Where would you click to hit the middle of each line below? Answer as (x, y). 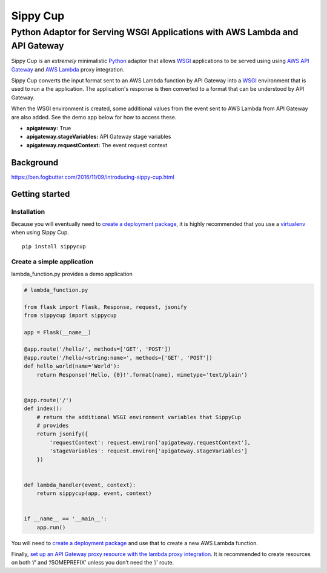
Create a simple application (52, 262)
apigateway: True (49, 128)
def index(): (43, 409)
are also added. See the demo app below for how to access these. (94, 117)
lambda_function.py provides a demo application (72, 274)
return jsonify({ (62, 434)
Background (35, 163)
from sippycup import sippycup (71, 315)
